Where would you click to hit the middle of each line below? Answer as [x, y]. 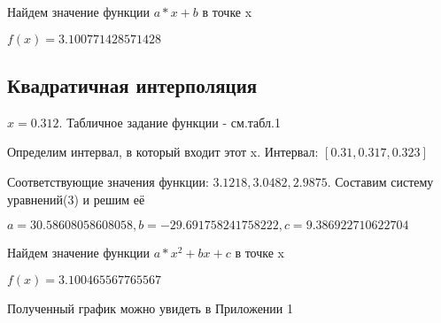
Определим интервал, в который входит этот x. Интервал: [163, 152]
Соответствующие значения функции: [108, 181]
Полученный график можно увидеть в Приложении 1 [150, 308]
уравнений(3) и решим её [76, 199]
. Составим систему [380, 181]
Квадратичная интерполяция [132, 85]
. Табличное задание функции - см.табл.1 [170, 122]
